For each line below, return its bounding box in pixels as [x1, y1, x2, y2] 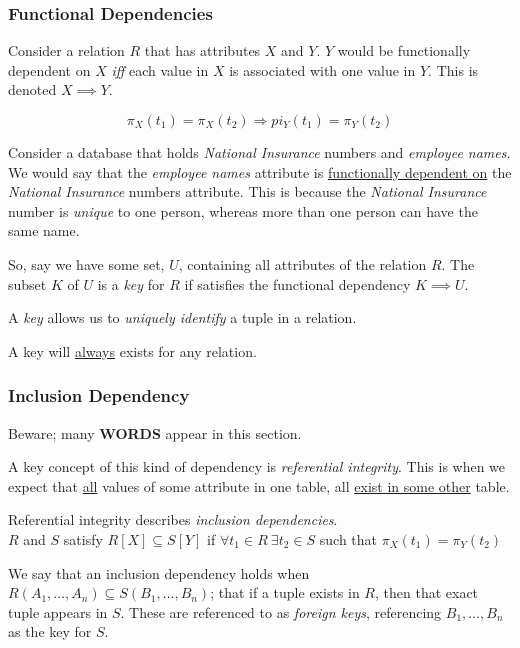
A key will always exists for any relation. [8, 340, 257, 361]
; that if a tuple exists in [210, 582, 360, 603]
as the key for [8, 621, 92, 642]
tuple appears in [8, 601, 108, 622]
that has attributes [144, 40, 261, 61]
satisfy [63, 528, 103, 549]
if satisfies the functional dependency [184, 273, 411, 294]
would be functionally [337, 40, 471, 61]
